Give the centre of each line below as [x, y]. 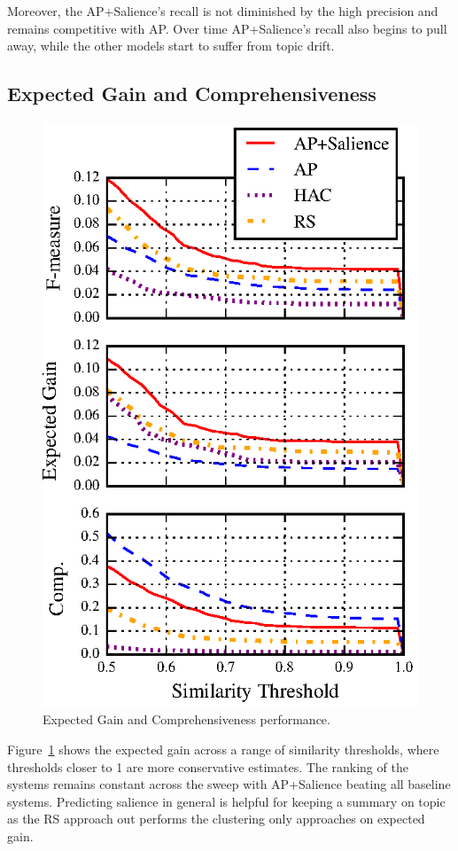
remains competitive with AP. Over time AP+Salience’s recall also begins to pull [227, 28]
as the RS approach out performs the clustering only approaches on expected [216, 819]
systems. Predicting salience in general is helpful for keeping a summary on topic [226, 801]
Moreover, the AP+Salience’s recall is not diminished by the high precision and [223, 11]
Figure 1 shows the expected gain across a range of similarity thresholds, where [223, 750]
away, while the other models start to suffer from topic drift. [171, 46]
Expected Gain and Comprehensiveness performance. [186, 719]
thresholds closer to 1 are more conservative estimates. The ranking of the [208, 766]
